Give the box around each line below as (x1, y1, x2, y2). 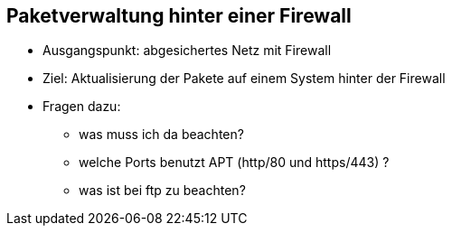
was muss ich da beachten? (79, 126, 244, 143)
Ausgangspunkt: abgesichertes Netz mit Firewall (42, 42, 332, 59)
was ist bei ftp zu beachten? (79, 182, 246, 199)
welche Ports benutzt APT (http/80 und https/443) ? (79, 154, 390, 171)
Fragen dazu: (42, 98, 121, 115)
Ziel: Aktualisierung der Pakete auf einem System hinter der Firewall (42, 70, 446, 87)
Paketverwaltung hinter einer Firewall (6, 5, 352, 27)
